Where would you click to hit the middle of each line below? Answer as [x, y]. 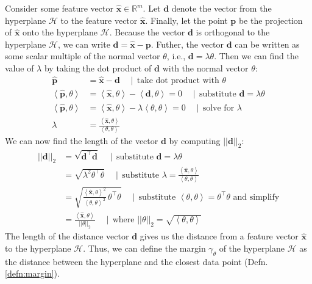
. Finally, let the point [186, 20]
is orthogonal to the [233, 32]
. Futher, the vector [187, 44]
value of [19, 67]
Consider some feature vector [59, 8]
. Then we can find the [257, 56]
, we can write [84, 44]
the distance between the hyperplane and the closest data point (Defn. [136, 261]
